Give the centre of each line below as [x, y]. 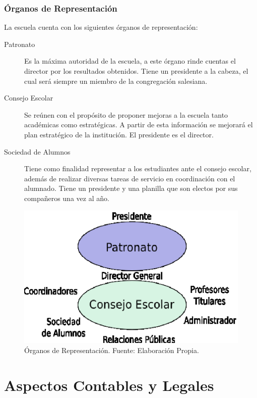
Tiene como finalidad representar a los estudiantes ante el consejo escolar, [138, 168]
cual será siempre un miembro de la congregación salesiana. [116, 81]
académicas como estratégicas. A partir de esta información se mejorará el [139, 125]
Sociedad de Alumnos [37, 151]
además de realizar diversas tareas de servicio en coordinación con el [130, 178]
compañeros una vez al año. [67, 198]
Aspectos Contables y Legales [109, 385]
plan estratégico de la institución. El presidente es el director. [119, 134]
